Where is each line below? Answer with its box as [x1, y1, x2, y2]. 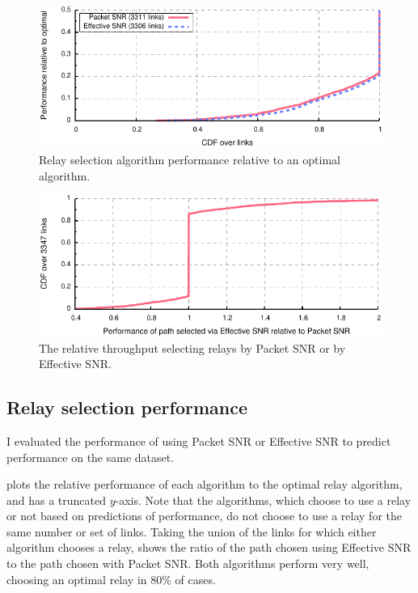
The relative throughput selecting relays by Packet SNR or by [39, 339, 346, 356]
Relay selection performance [6, 395, 248, 420]
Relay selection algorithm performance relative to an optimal [39, 151, 340, 168]
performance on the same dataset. [6, 448, 175, 465]
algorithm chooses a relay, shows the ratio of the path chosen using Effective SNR [6, 539, 412, 556]
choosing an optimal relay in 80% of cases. [6, 570, 216, 587]
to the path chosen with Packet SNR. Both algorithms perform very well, [6, 555, 369, 572]
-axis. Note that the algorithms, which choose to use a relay [115, 491, 412, 508]
